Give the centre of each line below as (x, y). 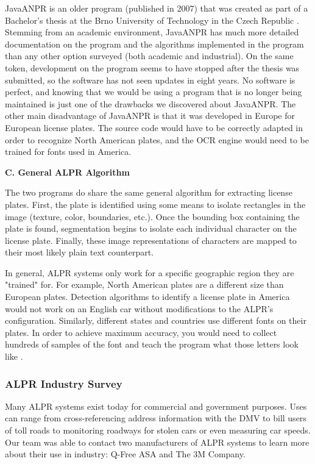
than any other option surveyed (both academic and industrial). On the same (149, 56)
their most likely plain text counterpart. (80, 252)
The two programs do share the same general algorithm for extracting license (149, 192)
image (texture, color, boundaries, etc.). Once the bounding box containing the (152, 216)
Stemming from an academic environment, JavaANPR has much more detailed (152, 32)
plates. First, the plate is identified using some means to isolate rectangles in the (155, 204)
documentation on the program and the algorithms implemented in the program (154, 44)
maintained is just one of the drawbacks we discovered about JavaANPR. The (150, 103)
